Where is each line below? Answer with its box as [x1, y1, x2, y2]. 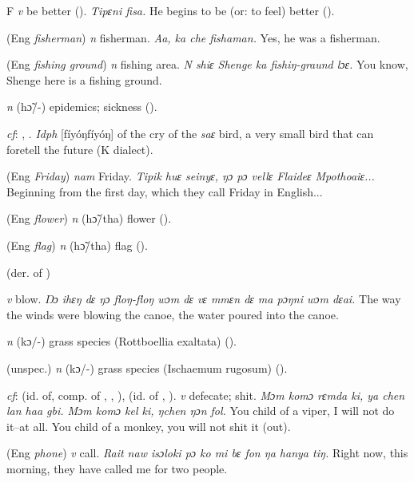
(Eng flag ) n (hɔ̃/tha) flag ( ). [6, 236, 148, 253]
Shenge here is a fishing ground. [6, 71, 162, 88]
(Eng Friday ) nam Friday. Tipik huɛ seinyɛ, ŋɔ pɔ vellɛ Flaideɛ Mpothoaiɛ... [6, 168, 375, 184]
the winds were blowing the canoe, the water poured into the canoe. [6, 306, 339, 322]
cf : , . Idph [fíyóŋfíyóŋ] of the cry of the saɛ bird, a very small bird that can [6, 124, 374, 141]
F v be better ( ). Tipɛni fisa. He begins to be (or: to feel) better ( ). [6, 2, 335, 18]
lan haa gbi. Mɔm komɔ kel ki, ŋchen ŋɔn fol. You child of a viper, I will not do [6, 402, 395, 419]
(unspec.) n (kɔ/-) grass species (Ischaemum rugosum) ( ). [6, 359, 288, 376]
